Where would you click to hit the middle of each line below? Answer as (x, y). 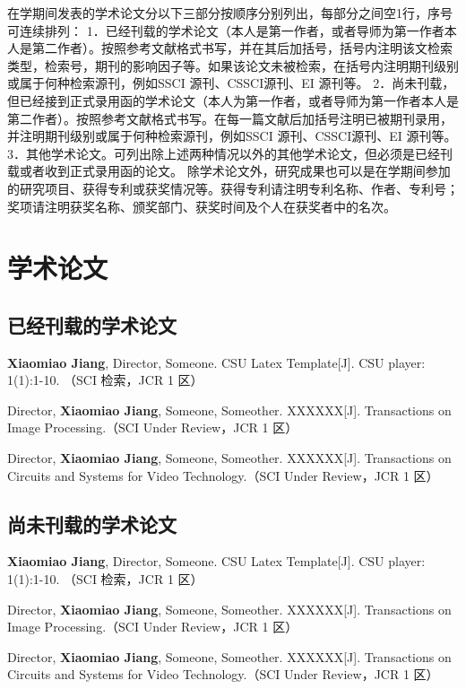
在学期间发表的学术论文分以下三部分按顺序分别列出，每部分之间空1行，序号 (230, 13)
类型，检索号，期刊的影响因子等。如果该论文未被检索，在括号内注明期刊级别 (233, 65)
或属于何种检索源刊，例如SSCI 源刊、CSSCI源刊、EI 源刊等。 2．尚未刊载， (231, 83)
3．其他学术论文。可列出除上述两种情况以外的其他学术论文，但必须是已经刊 (230, 153)
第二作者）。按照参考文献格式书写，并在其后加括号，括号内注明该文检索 (242, 48)
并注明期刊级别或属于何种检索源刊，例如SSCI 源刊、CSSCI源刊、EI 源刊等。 (232, 136)
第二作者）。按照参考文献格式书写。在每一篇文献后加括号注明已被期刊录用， (230, 118)
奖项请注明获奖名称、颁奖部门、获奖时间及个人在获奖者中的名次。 (202, 206)
